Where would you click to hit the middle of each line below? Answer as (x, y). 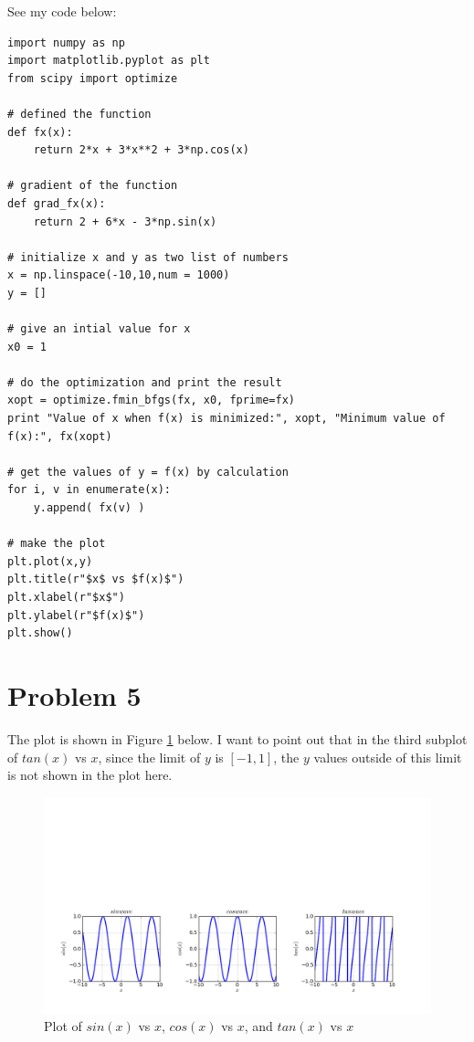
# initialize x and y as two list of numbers (148, 257)
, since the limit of (149, 757)
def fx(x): (40, 132)
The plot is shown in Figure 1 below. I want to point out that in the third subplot (237, 738)
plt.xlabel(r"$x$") (66, 597)
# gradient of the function (93, 186)
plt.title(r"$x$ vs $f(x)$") (96, 579)
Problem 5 (74, 695)
